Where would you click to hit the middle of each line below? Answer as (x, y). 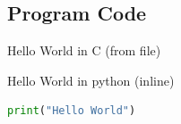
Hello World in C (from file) (84, 50)
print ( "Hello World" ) (72, 111)
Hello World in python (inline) (91, 80)
